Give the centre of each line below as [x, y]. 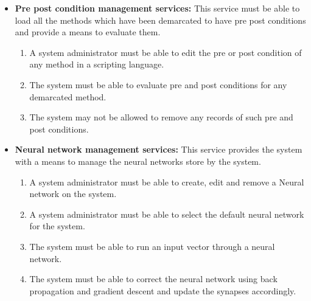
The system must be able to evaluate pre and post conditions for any [158, 84]
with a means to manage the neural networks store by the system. [138, 161]
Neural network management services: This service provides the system [159, 149]
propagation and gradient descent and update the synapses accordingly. [163, 290]
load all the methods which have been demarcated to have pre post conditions [160, 20]
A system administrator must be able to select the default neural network [167, 214]
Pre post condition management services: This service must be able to [157, 8]
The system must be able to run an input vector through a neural [152, 246]
